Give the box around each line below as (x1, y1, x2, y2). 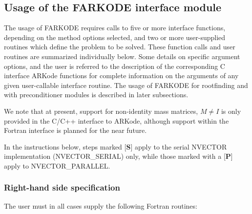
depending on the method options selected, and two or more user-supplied (4, 32, 226, 42)
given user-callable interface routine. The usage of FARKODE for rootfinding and (4, 80, 248, 90)
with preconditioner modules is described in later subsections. (4, 89, 189, 100)
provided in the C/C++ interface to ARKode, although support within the (4, 115, 229, 126)
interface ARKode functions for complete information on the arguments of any (4, 70, 239, 81)
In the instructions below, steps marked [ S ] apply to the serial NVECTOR (4, 141, 227, 151)
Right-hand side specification (4, 181, 120, 193)
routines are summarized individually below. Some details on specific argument (4, 51, 240, 61)
